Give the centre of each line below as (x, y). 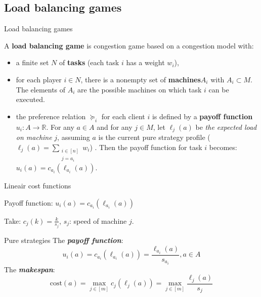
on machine (34, 137)
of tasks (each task (89, 62)
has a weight (145, 62)
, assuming (74, 137)
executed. (30, 99)
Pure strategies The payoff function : (64, 240)
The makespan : (30, 269)
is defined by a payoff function (202, 116)
